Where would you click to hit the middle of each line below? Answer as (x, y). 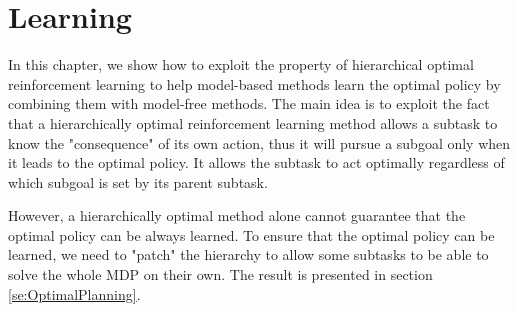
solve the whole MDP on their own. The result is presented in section (220, 274)
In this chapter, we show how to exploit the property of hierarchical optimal (241, 64)
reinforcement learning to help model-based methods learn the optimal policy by (254, 83)
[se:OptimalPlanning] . (74, 293)
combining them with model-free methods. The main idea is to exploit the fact (249, 103)
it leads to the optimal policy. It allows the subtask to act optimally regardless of (256, 162)
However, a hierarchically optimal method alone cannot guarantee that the (237, 215)
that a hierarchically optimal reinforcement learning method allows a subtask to (253, 122)
